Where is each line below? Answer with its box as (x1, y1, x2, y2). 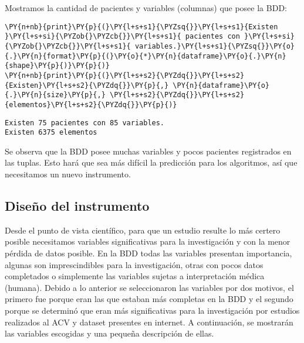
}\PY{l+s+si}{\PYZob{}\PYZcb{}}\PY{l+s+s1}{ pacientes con (5, 32, 240, 41)
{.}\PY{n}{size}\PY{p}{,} (5, 91, 106, 100)
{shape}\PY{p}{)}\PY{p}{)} (5, 61, 110, 70)
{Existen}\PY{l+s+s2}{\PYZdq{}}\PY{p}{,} (5, 81, 169, 90)
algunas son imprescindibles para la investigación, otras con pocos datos (5, 258, 264, 270)
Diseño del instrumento (5, 196, 150, 214)
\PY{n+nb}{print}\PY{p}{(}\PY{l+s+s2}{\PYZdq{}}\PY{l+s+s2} (5, 71, 245, 80)
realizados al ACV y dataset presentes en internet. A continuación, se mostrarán (5, 315, 293, 328)
